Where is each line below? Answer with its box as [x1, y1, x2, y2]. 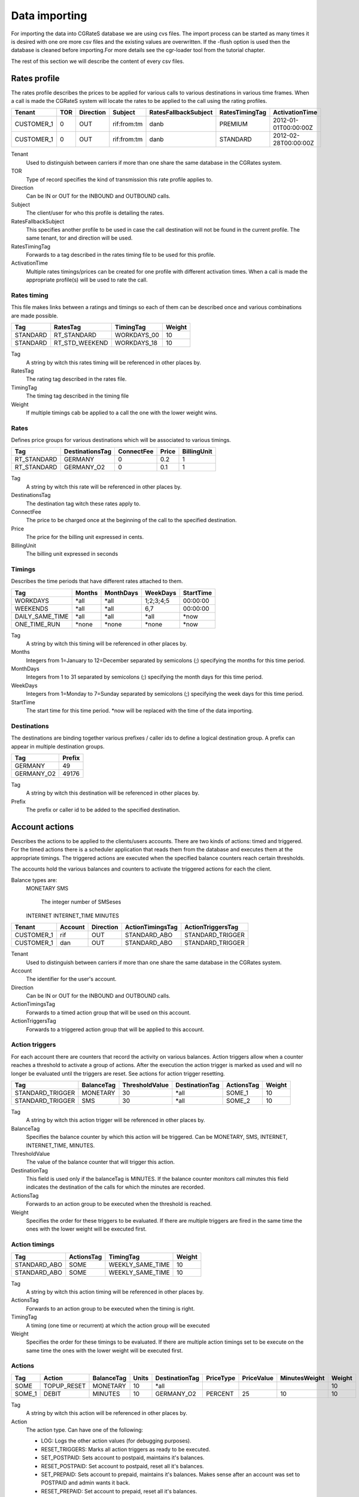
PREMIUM [219, 120, 248, 128]
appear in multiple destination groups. [11, 743, 105, 750]
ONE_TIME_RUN [14, 620, 60, 628]
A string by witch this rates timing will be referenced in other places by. [26, 359, 202, 366]
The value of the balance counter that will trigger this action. [26, 1159, 175, 1166]
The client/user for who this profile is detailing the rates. [26, 210, 165, 217]
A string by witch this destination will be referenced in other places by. [26, 789, 200, 796]
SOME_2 [226, 1096, 251, 1105]
